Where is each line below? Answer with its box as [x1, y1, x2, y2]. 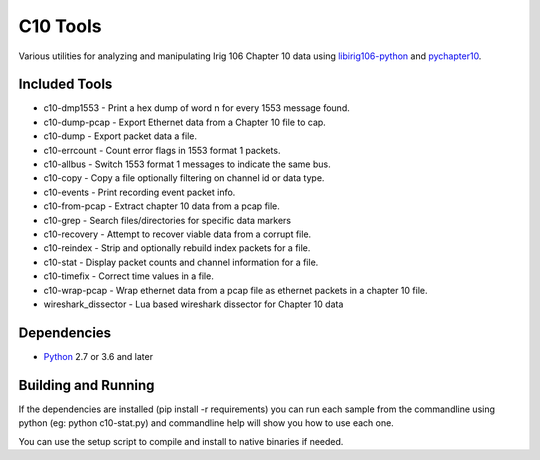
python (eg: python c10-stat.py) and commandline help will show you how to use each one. [18, 417, 394, 429]
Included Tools [18, 76, 113, 93]
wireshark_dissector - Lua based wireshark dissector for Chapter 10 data [43, 298, 344, 310]
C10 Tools [18, 15, 102, 37]
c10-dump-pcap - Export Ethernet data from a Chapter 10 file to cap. [43, 116, 327, 128]
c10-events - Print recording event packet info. [43, 186, 236, 198]
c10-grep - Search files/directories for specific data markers [43, 214, 292, 226]
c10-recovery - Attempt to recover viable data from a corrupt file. [43, 228, 312, 240]
